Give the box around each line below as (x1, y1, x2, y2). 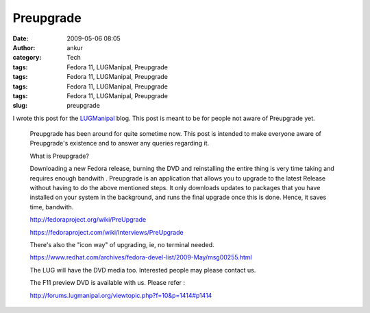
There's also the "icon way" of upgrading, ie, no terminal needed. (29, 240, 215, 248)
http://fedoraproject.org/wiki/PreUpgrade (29, 216, 147, 224)
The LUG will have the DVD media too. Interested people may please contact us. (29, 266, 256, 274)
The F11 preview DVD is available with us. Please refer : (29, 279, 185, 287)
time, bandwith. (29, 202, 74, 211)
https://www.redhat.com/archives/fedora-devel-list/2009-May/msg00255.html (29, 253, 253, 262)
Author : (12, 43, 36, 51)
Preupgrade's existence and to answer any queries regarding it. (29, 139, 210, 148)
